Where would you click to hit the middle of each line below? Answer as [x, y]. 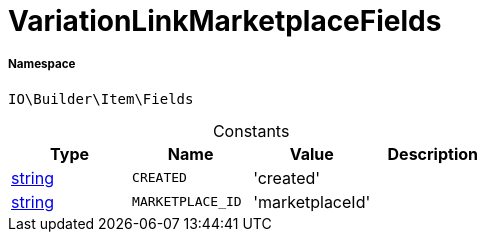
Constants [251, 130]
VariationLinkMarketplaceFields [225, 21]
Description [432, 153]
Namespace [42, 64]
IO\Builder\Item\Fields [101, 98]
